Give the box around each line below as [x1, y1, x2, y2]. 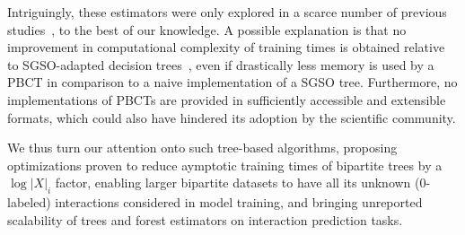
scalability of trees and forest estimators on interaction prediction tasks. [7, 210, 403, 229]
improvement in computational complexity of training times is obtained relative [7, 38, 445, 57]
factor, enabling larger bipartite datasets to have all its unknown [55, 173, 411, 192]
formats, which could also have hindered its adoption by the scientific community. [7, 108, 456, 126]
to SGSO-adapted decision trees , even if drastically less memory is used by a [7, 55, 434, 74]
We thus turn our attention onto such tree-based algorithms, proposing [7, 138, 398, 157]
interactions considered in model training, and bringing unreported [55, 193, 423, 212]
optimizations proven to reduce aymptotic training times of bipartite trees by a [7, 155, 443, 174]
